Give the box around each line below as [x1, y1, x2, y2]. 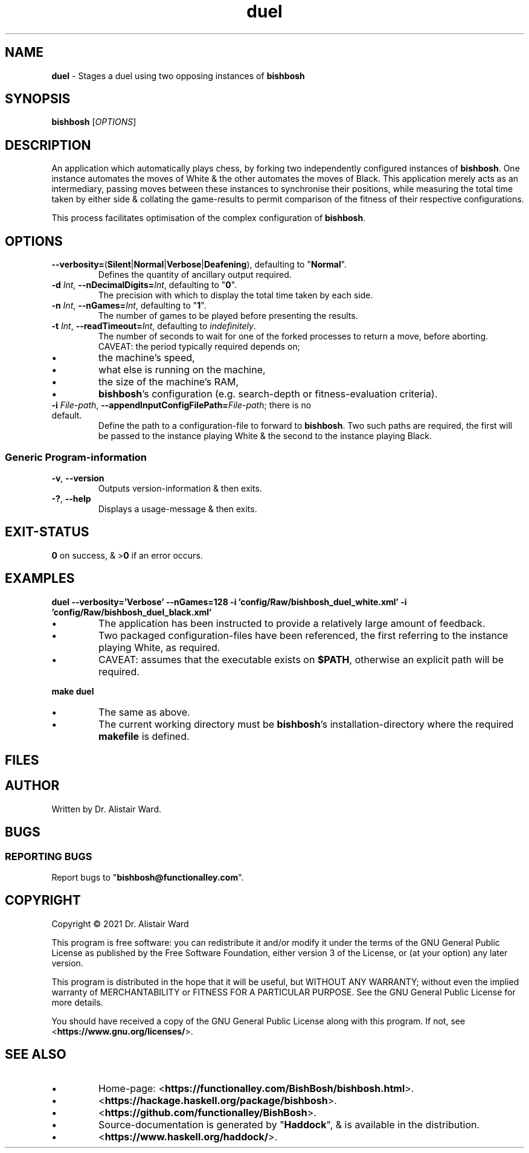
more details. [51, 997, 103, 1007]
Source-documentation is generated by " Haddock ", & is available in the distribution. [98, 1118, 480, 1131]
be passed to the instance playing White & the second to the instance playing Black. [98, 431, 432, 442]
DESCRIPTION [5, 137, 91, 153]
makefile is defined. [98, 730, 190, 742]
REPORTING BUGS [5, 850, 92, 862]
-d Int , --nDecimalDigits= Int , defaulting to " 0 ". [51, 280, 237, 291]
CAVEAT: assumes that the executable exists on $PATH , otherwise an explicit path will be [98, 653, 504, 666]
